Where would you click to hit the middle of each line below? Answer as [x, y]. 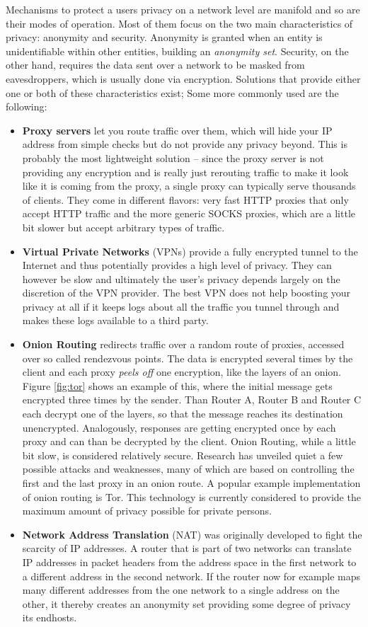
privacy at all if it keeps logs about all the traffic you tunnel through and [181, 306]
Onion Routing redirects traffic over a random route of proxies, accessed [183, 344]
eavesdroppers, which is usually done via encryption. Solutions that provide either [183, 78]
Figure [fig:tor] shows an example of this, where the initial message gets [177, 385]
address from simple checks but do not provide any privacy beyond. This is [185, 144]
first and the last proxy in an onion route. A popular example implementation [191, 483]
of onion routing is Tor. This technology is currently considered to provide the [191, 496]
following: [27, 107]
